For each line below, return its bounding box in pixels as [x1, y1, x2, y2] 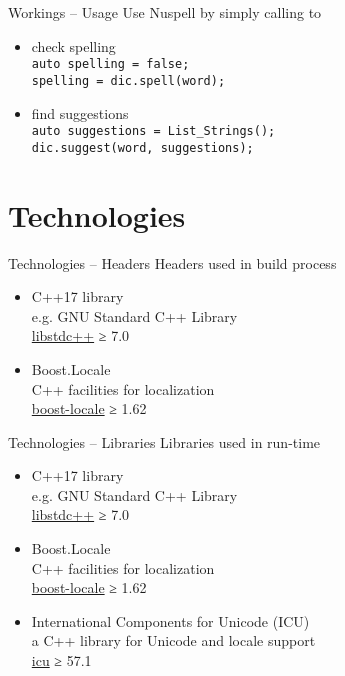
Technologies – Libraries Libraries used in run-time [8, 431, 321, 452]
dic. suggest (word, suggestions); [31, 140, 254, 155]
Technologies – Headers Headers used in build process [8, 252, 337, 273]
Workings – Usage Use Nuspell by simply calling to [8, 2, 322, 22]
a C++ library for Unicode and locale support [31, 630, 316, 651]
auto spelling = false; [31, 57, 190, 72]
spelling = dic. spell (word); [31, 73, 226, 88]
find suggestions [31, 102, 129, 123]
